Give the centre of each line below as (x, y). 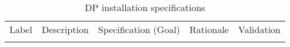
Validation (259, 29)
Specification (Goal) (139, 29)
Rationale (209, 29)
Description (65, 29)
